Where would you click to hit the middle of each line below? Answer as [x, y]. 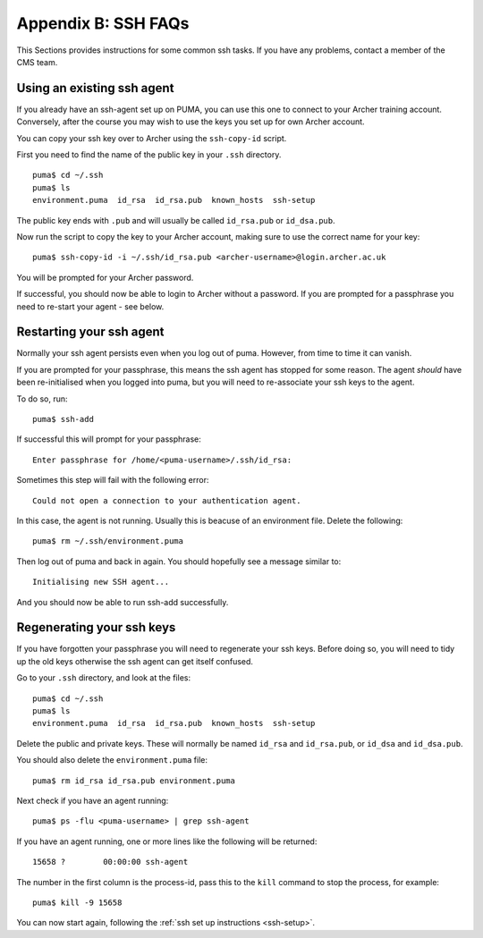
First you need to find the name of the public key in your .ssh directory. [149, 155]
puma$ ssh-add [63, 419]
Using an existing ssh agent [95, 88]
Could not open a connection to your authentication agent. [167, 500]
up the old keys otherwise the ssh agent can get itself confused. [135, 661]
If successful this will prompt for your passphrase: [109, 439]
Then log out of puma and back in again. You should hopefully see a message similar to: [179, 561]
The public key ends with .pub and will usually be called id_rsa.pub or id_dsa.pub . [176, 220]
